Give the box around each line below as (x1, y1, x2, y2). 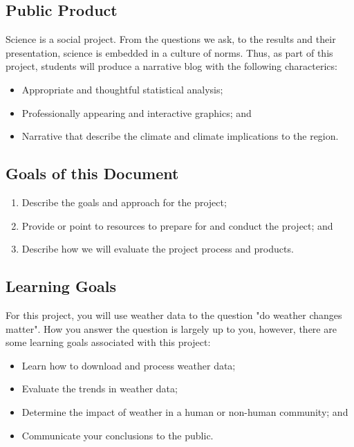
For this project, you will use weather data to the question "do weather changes (6, 307, 342, 322)
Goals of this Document (6, 163, 179, 184)
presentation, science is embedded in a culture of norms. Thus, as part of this (6, 45, 333, 60)
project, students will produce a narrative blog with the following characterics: (6, 59, 337, 73)
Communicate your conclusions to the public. (21, 428, 214, 442)
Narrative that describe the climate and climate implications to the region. (21, 129, 339, 143)
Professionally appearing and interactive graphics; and (21, 105, 252, 120)
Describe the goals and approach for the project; (21, 194, 227, 209)
